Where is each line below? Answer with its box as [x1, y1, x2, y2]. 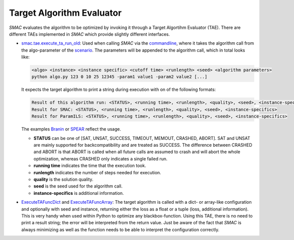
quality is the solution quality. [33, 176, 94, 182]
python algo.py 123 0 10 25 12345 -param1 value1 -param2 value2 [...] [31, 74, 208, 80]
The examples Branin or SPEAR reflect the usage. [21, 126, 121, 132]
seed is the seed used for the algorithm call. [33, 183, 122, 189]
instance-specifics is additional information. [33, 190, 124, 196]
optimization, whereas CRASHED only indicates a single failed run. [33, 156, 168, 161]
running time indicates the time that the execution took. [33, 162, 147, 169]
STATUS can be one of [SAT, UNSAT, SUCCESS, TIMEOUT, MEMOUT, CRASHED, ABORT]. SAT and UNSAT [33, 135, 250, 141]
